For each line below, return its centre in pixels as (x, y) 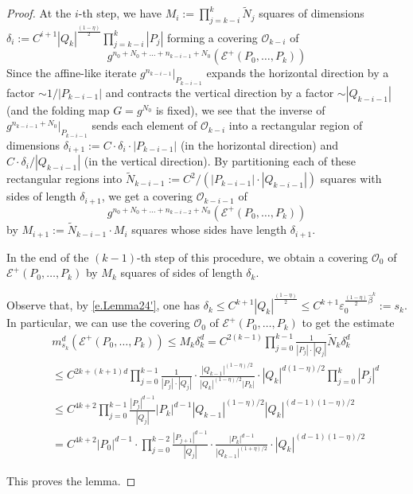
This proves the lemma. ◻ (71, 480)
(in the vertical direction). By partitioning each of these (220, 161)
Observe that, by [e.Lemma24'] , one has (103, 305)
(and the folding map (58, 109)
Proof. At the (39, 13)
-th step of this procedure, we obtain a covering (253, 257)
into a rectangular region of (296, 125)
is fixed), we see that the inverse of (240, 109)
